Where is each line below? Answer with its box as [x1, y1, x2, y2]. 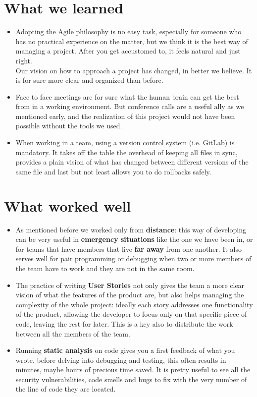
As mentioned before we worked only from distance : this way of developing [15, 224, 246, 234]
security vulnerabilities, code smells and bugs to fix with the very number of [15, 374, 247, 384]
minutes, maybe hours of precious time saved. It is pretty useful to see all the [15, 364, 251, 375]
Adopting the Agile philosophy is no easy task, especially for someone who [15, 26, 242, 37]
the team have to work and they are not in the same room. [15, 263, 195, 273]
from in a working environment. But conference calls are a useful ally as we [15, 101, 244, 112]
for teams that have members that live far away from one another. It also [15, 243, 242, 254]
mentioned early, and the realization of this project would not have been [15, 111, 235, 121]
